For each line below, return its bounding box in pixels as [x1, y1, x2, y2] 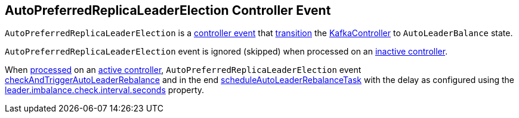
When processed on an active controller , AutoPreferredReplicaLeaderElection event [5, 65, 362, 75]
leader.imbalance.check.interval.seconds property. [5, 85, 205, 95]
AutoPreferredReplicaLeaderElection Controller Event [5, 3, 331, 18]
